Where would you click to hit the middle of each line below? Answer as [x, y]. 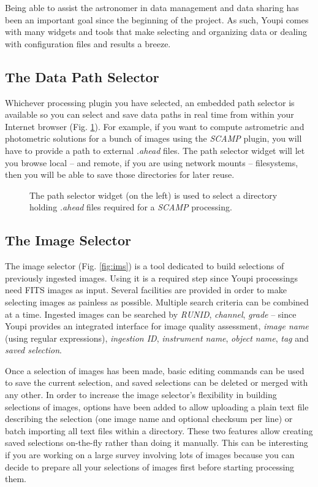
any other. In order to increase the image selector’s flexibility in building [141, 395]
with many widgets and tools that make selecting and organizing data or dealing [156, 32]
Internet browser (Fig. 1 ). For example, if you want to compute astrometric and [155, 126]
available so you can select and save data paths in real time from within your [150, 114]
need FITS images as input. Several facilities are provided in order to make [146, 290]
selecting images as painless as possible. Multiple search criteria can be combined [157, 301]
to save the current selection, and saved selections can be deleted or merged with [157, 382]
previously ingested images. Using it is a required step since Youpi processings [152, 278]
